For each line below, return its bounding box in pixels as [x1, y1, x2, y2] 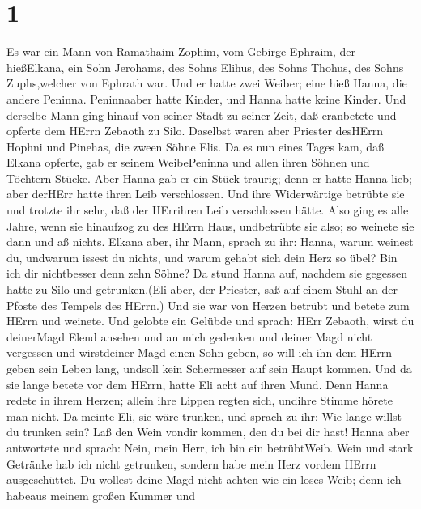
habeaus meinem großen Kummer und [6, 486, 196, 503]
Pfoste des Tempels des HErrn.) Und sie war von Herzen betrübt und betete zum [6, 296, 410, 313]
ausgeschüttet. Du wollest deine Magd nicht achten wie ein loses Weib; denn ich [6, 471, 402, 488]
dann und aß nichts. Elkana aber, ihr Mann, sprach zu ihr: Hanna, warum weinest [6, 233, 414, 250]
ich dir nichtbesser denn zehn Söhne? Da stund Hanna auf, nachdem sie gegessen [6, 265, 407, 282]
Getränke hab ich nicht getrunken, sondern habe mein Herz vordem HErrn [6, 455, 376, 472]
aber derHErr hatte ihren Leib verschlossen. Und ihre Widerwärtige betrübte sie [6, 185, 405, 202]
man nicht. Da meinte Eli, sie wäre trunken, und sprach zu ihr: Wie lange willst [6, 407, 402, 424]
